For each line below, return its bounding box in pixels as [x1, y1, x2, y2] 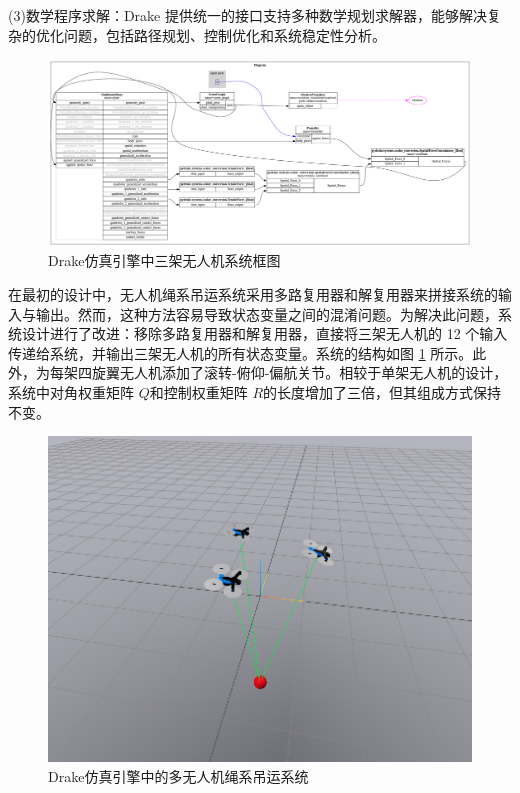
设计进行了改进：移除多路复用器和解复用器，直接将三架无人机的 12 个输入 [21, 323, 508, 344]
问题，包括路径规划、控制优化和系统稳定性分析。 [63, 24, 386, 45]
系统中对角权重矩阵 [8, 381, 134, 402]
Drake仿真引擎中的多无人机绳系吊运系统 [48, 765, 309, 786]
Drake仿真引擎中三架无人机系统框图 [48, 250, 281, 271]
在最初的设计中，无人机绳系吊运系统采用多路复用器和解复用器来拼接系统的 [8, 283, 498, 304]
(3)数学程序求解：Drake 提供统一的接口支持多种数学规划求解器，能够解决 [8, 5, 487, 25]
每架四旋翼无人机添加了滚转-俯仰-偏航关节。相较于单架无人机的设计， [49, 362, 508, 383]
